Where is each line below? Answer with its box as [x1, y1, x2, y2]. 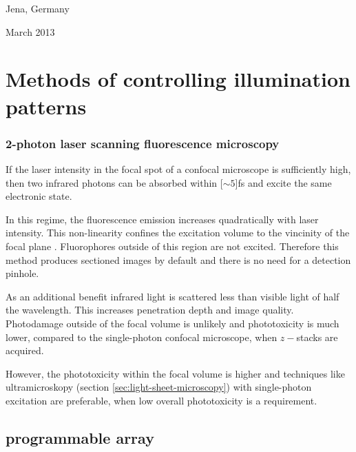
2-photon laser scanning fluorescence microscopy [6, 134, 280, 152]
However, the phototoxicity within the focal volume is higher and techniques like [6, 366, 345, 380]
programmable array [6, 427, 154, 448]
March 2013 [6, 24, 55, 39]
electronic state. [6, 189, 72, 203]
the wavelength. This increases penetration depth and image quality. [6, 302, 294, 317]
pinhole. [6, 266, 39, 280]
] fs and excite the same [235, 175, 332, 189]
